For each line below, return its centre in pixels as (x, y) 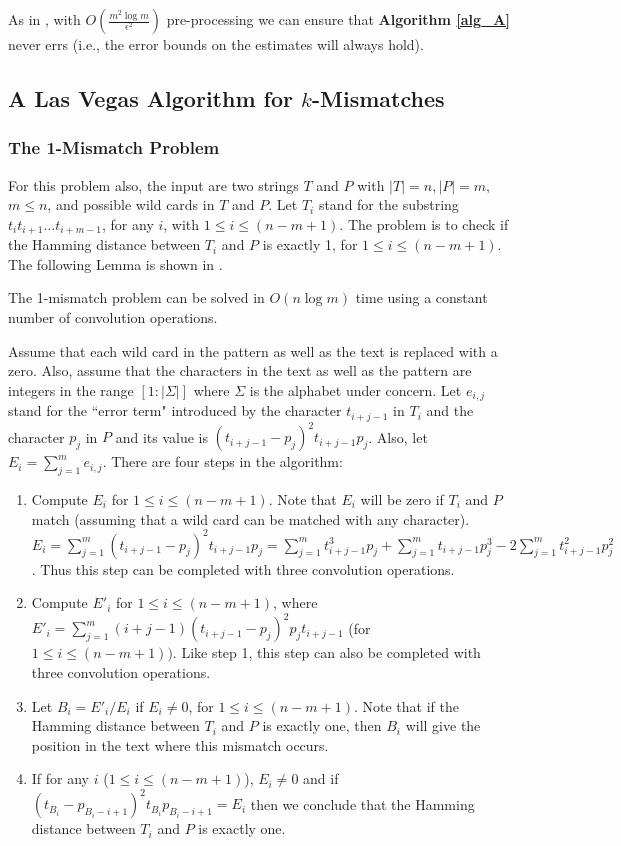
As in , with (44, 19)
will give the (443, 725)
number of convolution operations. (113, 317)
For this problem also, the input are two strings (153, 184)
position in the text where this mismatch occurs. (180, 744)
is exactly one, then (322, 725)
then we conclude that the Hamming (362, 803)
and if (321, 778)
